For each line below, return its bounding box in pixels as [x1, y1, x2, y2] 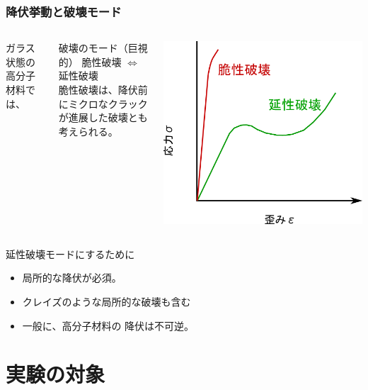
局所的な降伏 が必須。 [22, 270, 122, 285]
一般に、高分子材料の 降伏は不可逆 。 [22, 318, 195, 333]
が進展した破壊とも [58, 110, 148, 125]
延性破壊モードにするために [6, 246, 135, 261]
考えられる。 [58, 123, 118, 138]
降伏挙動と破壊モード [6, 2, 122, 20]
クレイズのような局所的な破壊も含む [22, 294, 191, 308]
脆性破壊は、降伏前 [58, 82, 148, 96]
